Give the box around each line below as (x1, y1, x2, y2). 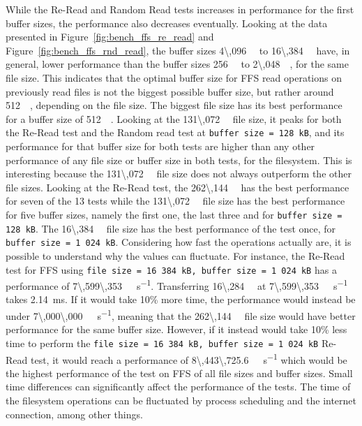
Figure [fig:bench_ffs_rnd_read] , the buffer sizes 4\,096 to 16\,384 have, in (6, 43, 350, 57)
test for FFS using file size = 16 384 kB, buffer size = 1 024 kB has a (6, 262, 337, 277)
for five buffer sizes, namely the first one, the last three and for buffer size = (6, 207, 342, 221)
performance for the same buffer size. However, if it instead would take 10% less (6, 322, 347, 337)
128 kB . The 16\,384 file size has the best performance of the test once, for (6, 221, 336, 235)
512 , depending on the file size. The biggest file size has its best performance (6, 98, 342, 112)
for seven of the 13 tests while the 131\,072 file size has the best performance (6, 193, 345, 208)
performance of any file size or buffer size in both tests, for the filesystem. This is (6, 152, 352, 167)
